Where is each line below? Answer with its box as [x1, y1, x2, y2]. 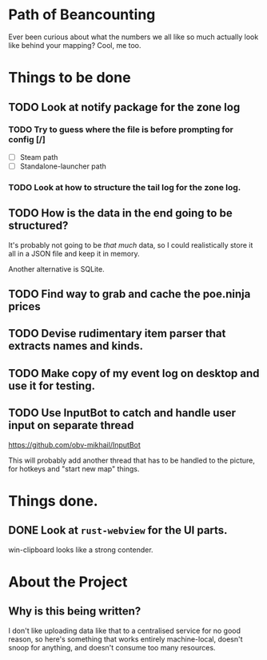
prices [8, 300, 42, 313]
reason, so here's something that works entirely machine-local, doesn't [8, 634, 243, 644]
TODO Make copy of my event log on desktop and [8, 366, 260, 380]
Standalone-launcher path [19, 161, 106, 171]
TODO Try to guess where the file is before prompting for [8, 124, 233, 135]
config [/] [8, 134, 46, 145]
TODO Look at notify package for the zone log [8, 100, 241, 113]
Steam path [19, 152, 58, 161]
